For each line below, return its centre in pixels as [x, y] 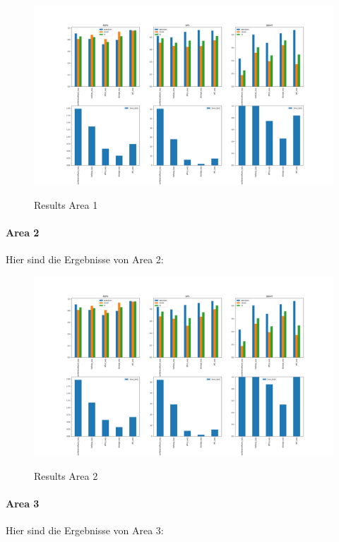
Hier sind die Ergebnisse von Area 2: [85, 259]
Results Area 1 [66, 204]
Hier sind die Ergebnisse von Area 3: [85, 530]
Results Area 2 [66, 475]
